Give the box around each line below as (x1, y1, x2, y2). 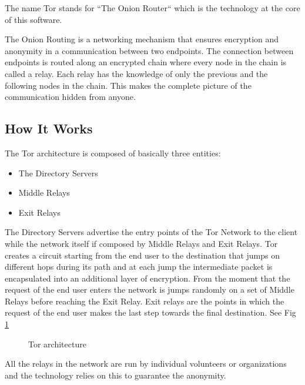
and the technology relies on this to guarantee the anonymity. (5, 369, 226, 381)
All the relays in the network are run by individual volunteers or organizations (5, 357, 287, 370)
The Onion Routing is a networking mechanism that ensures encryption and (5, 33, 279, 45)
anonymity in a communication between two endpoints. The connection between (5, 44, 294, 56)
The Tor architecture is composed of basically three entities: (5, 146, 221, 159)
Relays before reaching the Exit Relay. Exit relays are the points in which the (5, 294, 284, 307)
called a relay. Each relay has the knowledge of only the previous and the (5, 67, 268, 79)
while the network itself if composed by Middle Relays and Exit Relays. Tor (5, 237, 278, 249)
